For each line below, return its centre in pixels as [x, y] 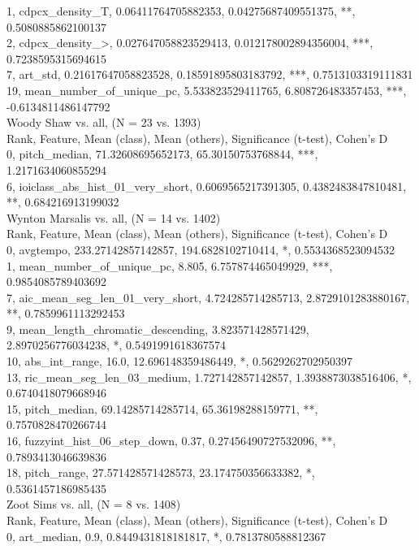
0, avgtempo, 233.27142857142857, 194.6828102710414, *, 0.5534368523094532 [201, 249]
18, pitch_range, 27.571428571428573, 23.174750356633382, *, [161, 472]
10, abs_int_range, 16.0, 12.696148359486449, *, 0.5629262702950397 [179, 361]
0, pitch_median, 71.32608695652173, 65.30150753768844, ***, [162, 154]
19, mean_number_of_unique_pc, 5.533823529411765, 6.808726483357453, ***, [207, 90]
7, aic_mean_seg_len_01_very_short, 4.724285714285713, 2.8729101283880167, [208, 297]
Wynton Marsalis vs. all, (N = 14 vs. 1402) [114, 217]
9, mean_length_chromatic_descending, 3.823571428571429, [158, 329]
